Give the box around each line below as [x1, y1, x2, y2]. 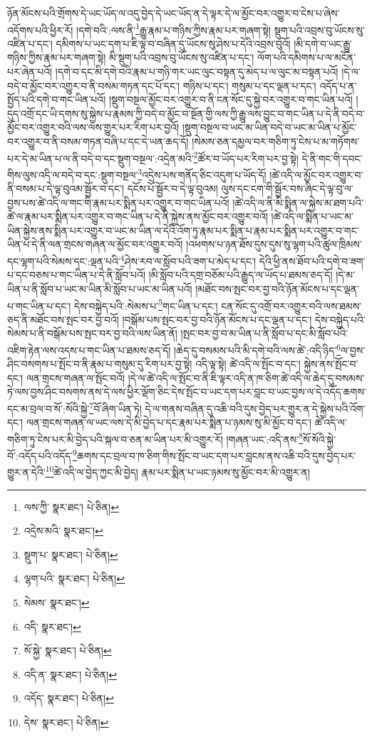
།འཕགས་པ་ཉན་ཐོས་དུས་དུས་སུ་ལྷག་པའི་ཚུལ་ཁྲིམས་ [186, 237, 362, 252]
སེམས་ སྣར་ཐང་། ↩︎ [24, 594, 90, 609]
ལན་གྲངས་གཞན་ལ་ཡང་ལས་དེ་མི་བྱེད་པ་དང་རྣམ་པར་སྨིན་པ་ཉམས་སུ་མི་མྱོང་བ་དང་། [26, 415, 312, 430]
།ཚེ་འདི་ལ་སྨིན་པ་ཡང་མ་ [271, 209, 354, 224]
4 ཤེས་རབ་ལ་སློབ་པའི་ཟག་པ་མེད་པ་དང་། [120, 252, 257, 268]
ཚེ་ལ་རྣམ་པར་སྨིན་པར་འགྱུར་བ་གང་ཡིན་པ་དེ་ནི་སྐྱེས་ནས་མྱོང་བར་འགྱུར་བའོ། [7, 209, 268, 224]
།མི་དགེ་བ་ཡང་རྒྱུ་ [294, 36, 352, 51]
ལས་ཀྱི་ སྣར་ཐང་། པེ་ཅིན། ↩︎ [24, 499, 119, 514]
